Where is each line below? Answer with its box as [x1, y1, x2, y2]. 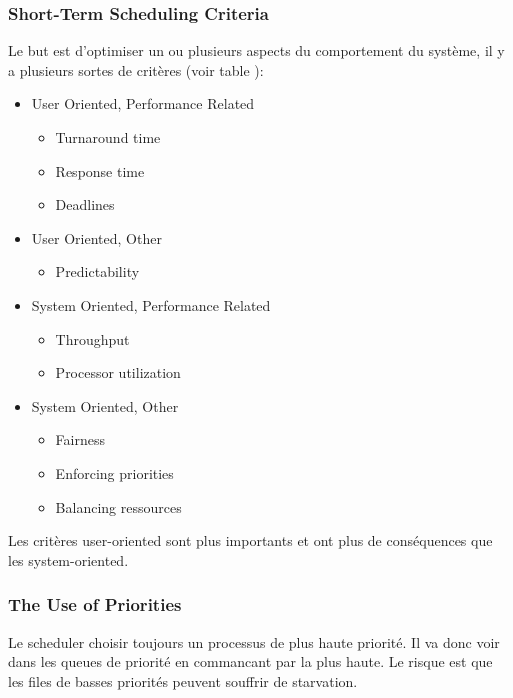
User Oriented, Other [31, 227, 162, 248]
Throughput [55, 328, 130, 349]
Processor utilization [55, 362, 181, 383]
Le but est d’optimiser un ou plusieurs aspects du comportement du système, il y [8, 40, 505, 61]
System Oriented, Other [31, 395, 179, 416]
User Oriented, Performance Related [31, 93, 255, 114]
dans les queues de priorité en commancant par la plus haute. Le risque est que [8, 651, 493, 672]
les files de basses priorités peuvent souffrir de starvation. [8, 670, 358, 691]
